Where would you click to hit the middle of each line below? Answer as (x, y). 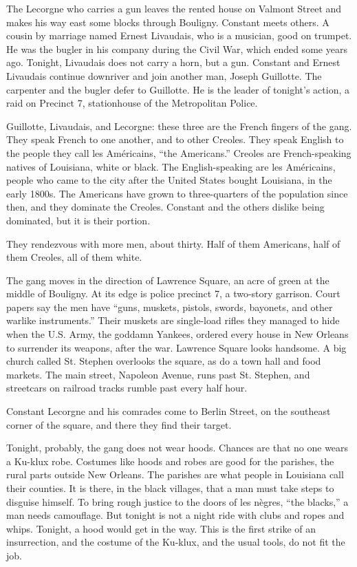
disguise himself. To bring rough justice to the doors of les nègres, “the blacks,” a (177, 501)
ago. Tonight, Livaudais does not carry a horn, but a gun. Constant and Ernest (173, 62)
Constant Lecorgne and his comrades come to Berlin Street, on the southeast (169, 411)
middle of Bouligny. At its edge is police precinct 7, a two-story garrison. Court (173, 293)
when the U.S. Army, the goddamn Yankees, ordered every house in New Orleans (177, 334)
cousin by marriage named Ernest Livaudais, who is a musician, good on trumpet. (179, 35)
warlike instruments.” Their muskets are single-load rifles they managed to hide (173, 320)
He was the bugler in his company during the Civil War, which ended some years (177, 49)
